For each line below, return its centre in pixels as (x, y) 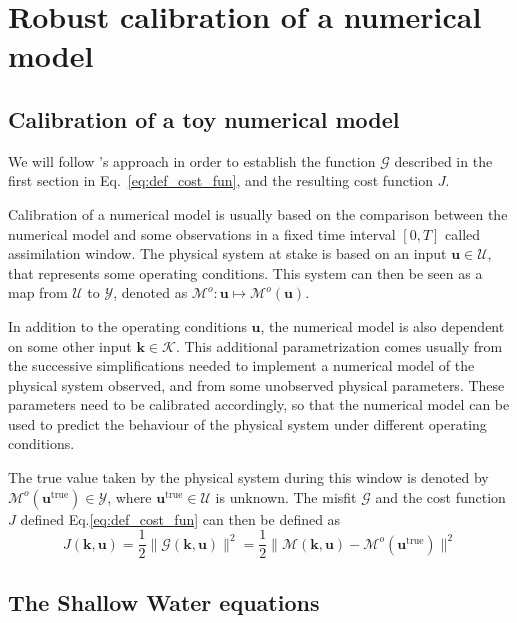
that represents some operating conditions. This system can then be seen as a (245, 272)
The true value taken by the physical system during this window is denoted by (248, 477)
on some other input (70, 345)
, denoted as (150, 292)
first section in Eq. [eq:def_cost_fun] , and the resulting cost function (221, 180)
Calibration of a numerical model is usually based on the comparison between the (258, 213)
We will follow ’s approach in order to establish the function (192, 160)
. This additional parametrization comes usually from (339, 345)
